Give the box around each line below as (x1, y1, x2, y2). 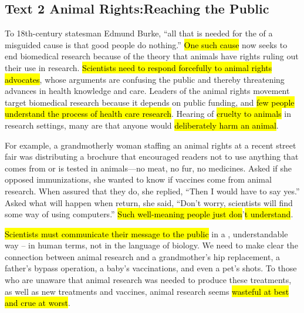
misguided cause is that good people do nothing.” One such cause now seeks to (5, 38, 288, 51)
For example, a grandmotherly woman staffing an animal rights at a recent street (5, 139, 296, 151)
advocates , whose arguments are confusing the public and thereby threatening (5, 73, 285, 85)
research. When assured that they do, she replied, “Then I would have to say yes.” (5, 184, 300, 197)
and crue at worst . (5, 297, 70, 309)
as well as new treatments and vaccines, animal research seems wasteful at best (5, 285, 289, 297)
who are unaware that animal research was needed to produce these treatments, (5, 274, 292, 286)
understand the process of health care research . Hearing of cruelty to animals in (5, 107, 291, 120)
